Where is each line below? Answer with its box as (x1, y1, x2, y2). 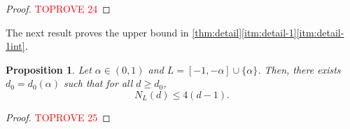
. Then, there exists (258, 62, 341, 76)
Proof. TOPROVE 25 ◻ (6, 109, 111, 124)
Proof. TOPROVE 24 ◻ (6, 1, 111, 15)
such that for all (64, 76, 133, 90)
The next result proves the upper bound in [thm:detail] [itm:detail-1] (6, 25, 297, 39)
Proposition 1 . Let (6, 62, 92, 76)
